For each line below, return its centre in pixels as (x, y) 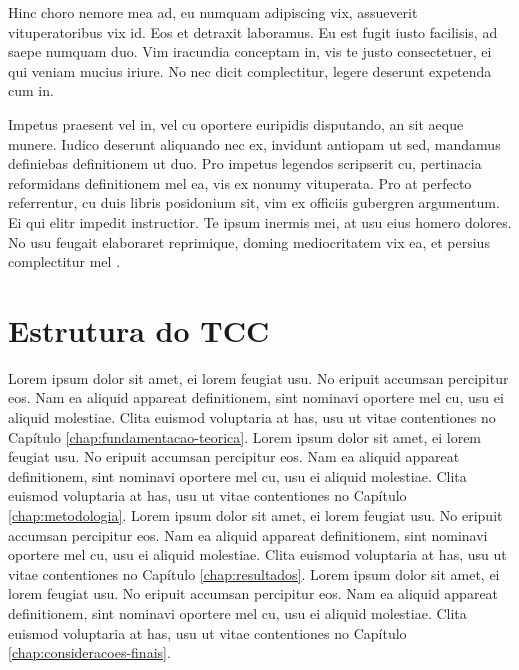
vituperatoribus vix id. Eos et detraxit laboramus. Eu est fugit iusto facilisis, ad (253, 31)
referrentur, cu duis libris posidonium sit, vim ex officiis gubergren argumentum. (254, 202)
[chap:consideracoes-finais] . (89, 652)
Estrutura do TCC (139, 329)
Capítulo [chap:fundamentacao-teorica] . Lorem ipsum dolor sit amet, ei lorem (245, 436)
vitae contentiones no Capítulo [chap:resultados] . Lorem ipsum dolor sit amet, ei (254, 573)
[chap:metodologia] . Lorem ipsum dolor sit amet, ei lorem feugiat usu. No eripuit (255, 515)
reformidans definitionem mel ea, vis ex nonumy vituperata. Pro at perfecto (240, 182)
